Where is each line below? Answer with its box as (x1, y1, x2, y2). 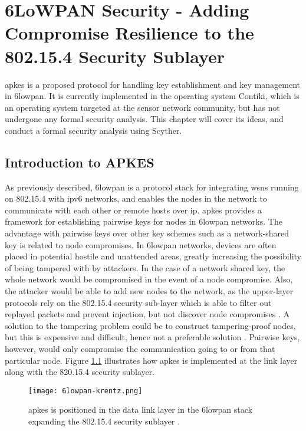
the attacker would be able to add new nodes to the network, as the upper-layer (5, 285, 294, 297)
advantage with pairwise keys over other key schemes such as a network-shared (5, 227, 289, 239)
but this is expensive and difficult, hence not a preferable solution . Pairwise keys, (5, 331, 300, 343)
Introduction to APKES (5, 153, 154, 171)
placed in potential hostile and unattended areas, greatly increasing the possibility (5, 250, 301, 262)
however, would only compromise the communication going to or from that (5, 342, 275, 354)
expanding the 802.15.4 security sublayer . (28, 415, 180, 427)
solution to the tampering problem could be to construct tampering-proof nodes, (5, 319, 296, 331)
